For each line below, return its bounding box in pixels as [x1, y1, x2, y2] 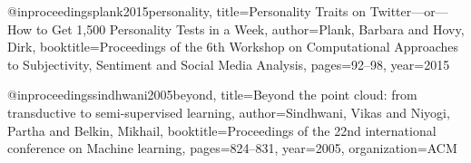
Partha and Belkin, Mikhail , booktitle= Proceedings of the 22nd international [7, 120, 437, 139]
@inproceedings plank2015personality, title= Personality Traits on [7, 2, 367, 20]
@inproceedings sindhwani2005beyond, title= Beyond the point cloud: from [7, 85, 417, 104]
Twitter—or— [369, 2, 448, 20]
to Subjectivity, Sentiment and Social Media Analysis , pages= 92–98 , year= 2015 [7, 54, 450, 73]
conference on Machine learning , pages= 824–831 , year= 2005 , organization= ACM [7, 139, 457, 158]
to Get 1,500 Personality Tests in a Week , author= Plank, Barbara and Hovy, [35, 19, 465, 38]
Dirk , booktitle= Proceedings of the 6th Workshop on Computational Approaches [7, 37, 459, 56]
